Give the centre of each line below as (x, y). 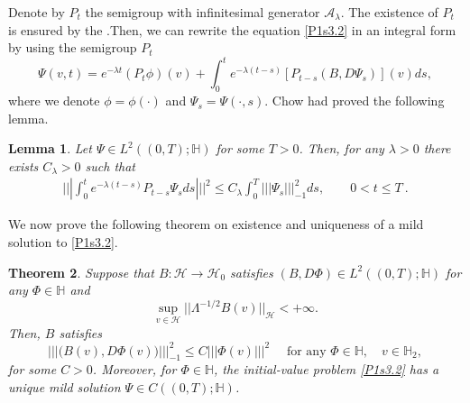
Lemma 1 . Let (50, 148)
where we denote (54, 101)
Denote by (37, 12)
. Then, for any (341, 148)
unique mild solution (65, 387)
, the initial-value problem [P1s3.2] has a (326, 369)
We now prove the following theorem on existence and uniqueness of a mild (216, 224)
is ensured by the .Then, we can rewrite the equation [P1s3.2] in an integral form (232, 29)
